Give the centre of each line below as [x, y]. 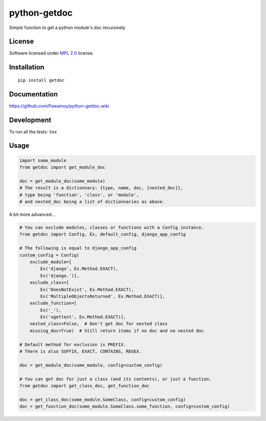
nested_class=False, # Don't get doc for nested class [99, 324]
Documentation [33, 94]
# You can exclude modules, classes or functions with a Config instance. [112, 227]
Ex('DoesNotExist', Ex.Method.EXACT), [87, 289]
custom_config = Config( [50, 255]
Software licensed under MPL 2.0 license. [51, 53]
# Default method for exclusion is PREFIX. [73, 345]
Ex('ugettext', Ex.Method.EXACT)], [83, 317]
